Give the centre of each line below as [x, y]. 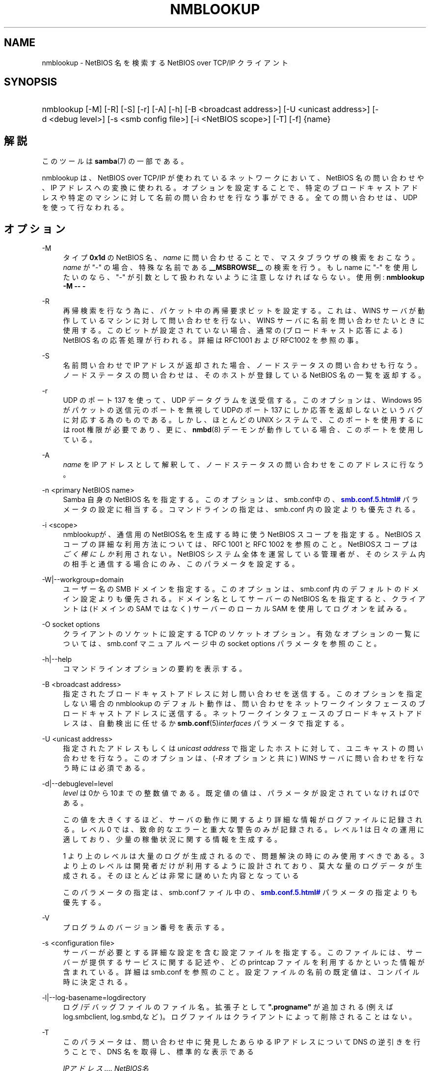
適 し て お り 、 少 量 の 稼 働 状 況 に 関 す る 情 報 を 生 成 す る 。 [172, 839]
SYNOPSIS [31, 82]
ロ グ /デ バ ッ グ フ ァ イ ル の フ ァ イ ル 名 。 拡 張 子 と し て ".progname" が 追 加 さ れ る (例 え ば [228, 1007]
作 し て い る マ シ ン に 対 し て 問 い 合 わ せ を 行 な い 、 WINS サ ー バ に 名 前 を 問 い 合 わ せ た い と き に [244, 321]
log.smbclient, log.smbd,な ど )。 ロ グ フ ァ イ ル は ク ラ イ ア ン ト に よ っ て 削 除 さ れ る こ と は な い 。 [240, 1017]
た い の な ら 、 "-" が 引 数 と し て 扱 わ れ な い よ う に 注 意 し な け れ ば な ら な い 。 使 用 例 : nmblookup [244, 277]
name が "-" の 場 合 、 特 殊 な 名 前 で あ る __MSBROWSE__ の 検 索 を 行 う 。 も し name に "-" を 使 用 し [241, 268]
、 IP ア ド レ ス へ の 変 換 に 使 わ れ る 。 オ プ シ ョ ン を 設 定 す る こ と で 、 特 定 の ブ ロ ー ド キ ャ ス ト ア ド [230, 188]
